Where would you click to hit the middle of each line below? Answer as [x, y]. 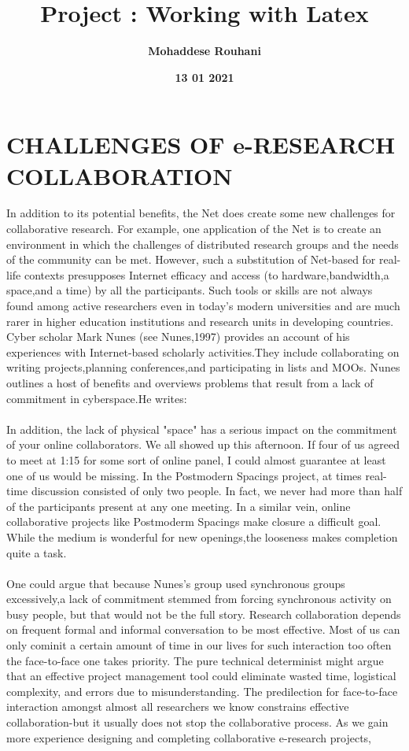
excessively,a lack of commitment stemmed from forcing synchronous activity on [199, 599]
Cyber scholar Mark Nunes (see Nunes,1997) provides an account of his [178, 337]
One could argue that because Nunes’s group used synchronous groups [176, 583]
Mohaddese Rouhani [204, 51]
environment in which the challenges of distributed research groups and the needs [203, 244]
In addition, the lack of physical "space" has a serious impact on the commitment [202, 429]
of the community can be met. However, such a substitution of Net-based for [191, 259]
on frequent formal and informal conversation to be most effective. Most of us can [203, 629]
